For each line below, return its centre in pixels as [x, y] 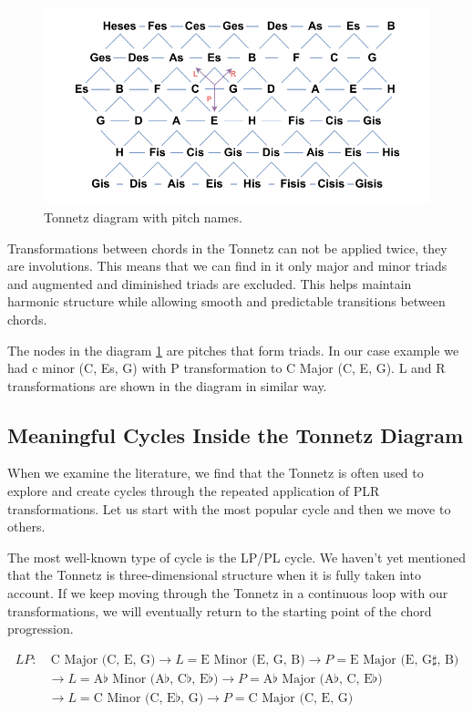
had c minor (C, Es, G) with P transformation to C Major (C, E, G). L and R [226, 368]
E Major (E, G [391, 660]
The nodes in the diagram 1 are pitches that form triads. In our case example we [233, 350]
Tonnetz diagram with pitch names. [143, 217]
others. [26, 527]
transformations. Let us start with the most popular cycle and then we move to [229, 508]
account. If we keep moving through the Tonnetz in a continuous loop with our [228, 593]
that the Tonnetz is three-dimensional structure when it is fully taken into [214, 575]
